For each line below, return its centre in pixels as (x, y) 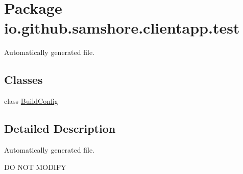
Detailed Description (60, 128)
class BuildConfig (31, 101)
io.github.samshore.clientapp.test (122, 28)
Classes (23, 80)
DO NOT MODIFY (35, 167)
